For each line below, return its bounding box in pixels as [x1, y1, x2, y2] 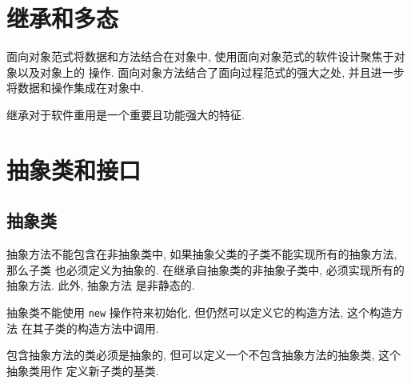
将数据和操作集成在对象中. [6, 79, 144, 96]
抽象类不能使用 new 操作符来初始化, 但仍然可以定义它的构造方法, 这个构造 [6, 303, 392, 320]
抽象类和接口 [6, 153, 142, 186]
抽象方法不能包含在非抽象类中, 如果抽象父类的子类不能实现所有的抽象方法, [6, 246, 397, 262]
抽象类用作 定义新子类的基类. [6, 362, 159, 378]
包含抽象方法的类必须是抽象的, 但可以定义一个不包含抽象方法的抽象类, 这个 [6, 346, 401, 363]
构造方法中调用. [77, 319, 159, 336]
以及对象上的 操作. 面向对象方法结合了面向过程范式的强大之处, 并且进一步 [17, 63, 405, 80]
